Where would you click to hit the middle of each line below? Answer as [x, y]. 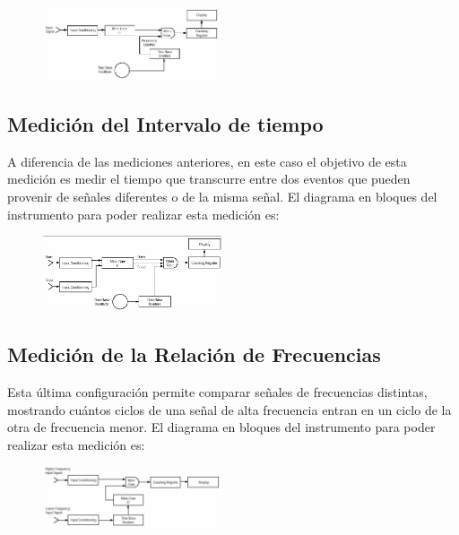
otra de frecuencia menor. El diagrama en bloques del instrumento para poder [221, 427]
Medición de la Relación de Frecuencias [194, 354]
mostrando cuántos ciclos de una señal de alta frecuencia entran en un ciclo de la [229, 409]
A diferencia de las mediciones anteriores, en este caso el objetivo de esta [207, 161]
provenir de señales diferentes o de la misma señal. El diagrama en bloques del [222, 196]
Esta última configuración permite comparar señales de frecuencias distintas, [217, 391]
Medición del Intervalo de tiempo [165, 123]
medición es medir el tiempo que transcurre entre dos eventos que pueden [209, 179]
